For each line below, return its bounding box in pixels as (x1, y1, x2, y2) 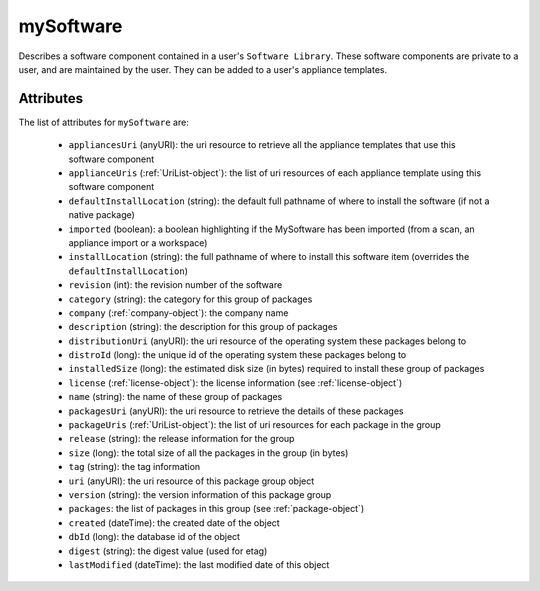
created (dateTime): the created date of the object (68, 516, 280, 529)
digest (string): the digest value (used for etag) (68, 545, 268, 557)
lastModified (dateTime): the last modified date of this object (68, 558, 330, 570)
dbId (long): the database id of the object (68, 531, 240, 543)
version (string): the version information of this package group (68, 489, 332, 500)
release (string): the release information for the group (68, 433, 295, 445)
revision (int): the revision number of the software (68, 279, 283, 291)
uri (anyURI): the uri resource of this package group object (68, 475, 315, 487)
